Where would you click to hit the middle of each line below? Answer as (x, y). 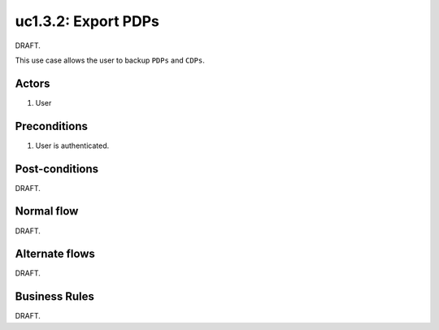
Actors (33, 83)
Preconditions (52, 126)
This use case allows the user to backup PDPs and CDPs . (110, 60)
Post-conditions (57, 169)
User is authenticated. (72, 145)
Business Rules (55, 297)
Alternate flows (55, 254)
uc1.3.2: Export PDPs (87, 21)
